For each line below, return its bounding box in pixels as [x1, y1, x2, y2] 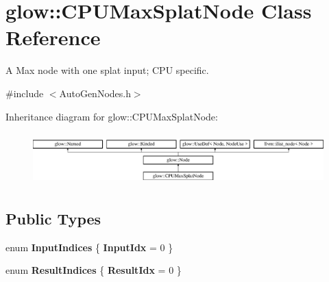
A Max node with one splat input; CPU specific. [5, 63, 209, 77]
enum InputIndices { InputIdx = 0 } [5, 240, 173, 254]
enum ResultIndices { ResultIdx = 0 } [5, 263, 182, 277]
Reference [5, 23, 101, 51]
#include [5, 86, 44, 100]
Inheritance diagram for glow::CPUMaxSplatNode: [5, 109, 218, 123]
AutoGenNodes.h [59, 86, 131, 100]
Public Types [5, 207, 101, 229]
